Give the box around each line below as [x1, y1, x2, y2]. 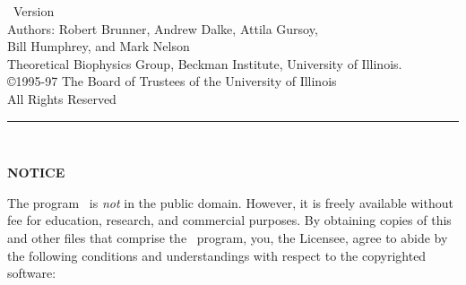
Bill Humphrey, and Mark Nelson [7, 37, 190, 56]
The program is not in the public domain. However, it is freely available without [7, 193, 453, 212]
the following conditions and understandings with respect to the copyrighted [7, 246, 427, 264]
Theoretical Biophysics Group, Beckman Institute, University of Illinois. [7, 54, 402, 73]
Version [13, 2, 55, 20]
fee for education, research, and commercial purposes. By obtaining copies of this [7, 211, 452, 229]
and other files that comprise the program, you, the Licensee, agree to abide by [7, 228, 448, 246]
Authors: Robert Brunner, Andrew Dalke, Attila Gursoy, [7, 19, 318, 38]
